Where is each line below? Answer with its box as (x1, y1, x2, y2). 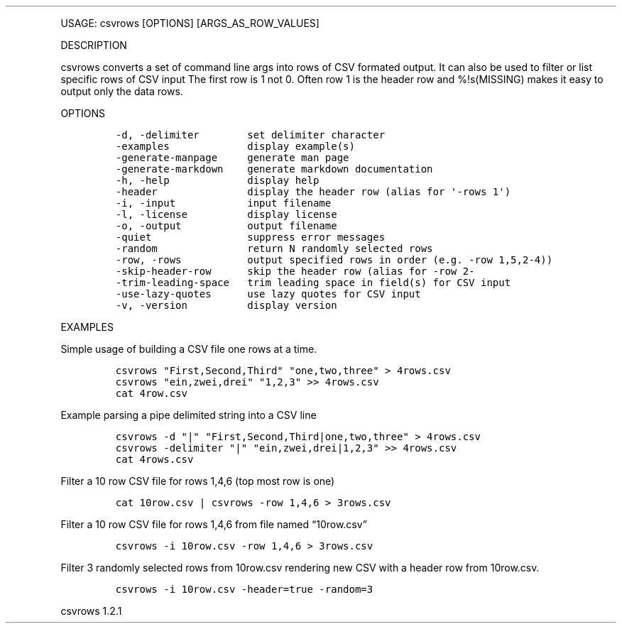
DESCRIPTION (60, 39, 127, 51)
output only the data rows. (60, 85, 183, 97)
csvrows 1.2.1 (60, 605, 122, 617)
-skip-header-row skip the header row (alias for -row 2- (115, 266, 475, 277)
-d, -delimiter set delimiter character (115, 129, 386, 141)
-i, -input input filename (115, 197, 332, 209)
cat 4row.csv (115, 388, 187, 399)
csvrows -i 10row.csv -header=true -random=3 (115, 584, 373, 595)
